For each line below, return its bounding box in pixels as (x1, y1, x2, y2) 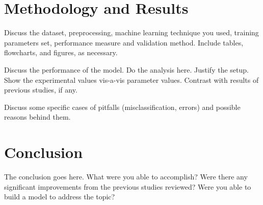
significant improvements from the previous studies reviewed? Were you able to (4, 181, 251, 192)
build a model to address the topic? (4, 191, 115, 202)
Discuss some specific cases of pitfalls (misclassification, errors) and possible (4, 101, 241, 112)
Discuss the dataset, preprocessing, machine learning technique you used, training (4, 27, 259, 38)
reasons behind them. (4, 111, 71, 122)
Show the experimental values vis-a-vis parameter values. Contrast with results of (4, 74, 259, 85)
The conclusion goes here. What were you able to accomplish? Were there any (4, 171, 248, 181)
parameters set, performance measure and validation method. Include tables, (4, 37, 244, 48)
